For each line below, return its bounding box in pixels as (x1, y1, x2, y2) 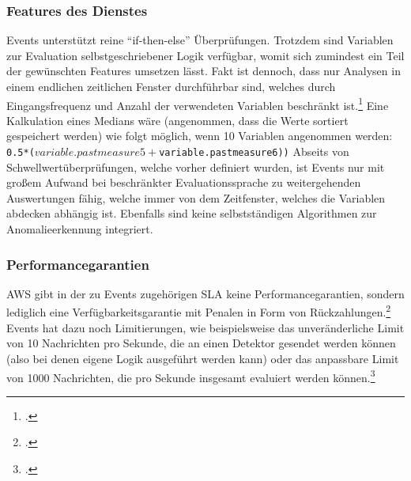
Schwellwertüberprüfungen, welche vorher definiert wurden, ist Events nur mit (6, 158, 385, 175)
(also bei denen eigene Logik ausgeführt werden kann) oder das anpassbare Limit (6, 350, 399, 366)
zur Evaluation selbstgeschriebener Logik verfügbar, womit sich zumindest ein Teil (6, 47, 405, 63)
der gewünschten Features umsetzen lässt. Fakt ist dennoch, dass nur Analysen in (6, 62, 401, 79)
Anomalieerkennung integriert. (6, 221, 153, 237)
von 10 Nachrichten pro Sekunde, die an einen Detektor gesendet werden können (6, 335, 396, 351)
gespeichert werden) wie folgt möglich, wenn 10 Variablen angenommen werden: (6, 127, 393, 144)
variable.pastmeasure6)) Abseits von (159, 143, 349, 160)
